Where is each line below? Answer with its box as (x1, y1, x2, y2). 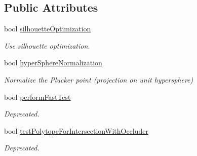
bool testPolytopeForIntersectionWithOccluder (4, 125, 148, 136)
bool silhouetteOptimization (4, 23, 91, 34)
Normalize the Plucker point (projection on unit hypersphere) (4, 74, 193, 85)
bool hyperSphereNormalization (4, 57, 102, 68)
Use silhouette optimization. (4, 40, 90, 51)
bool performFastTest (4, 91, 71, 102)
